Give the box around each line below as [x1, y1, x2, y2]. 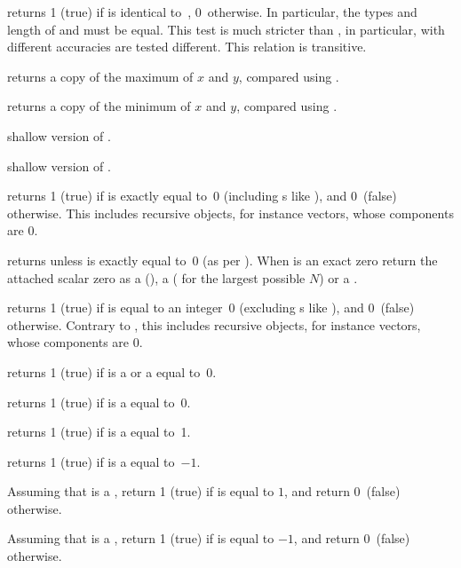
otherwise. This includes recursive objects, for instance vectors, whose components [7, 203, 454, 222]
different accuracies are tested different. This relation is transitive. [7, 37, 367, 56]
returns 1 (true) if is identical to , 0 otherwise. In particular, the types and [7, 3, 417, 20]
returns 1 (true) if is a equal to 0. [7, 392, 191, 411]
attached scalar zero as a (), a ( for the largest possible [7, 268, 306, 287]
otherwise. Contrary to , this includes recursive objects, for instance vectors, [7, 315, 421, 334]
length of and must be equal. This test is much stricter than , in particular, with [7, 20, 445, 38]
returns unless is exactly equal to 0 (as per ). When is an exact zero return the [7, 250, 438, 269]
